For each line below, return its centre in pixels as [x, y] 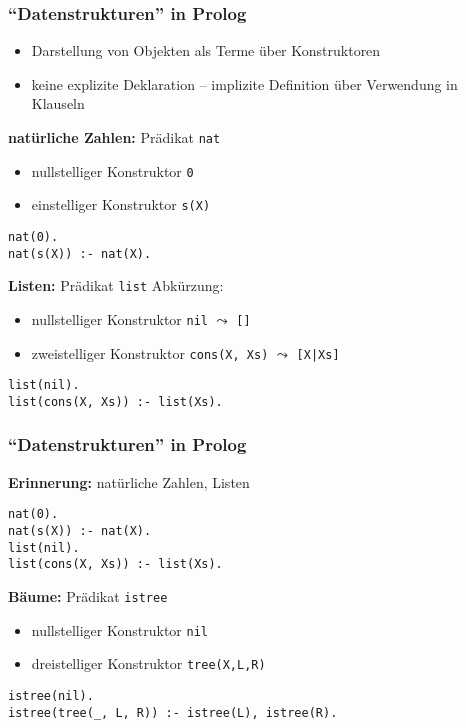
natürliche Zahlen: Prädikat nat [114, 137]
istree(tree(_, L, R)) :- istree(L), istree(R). [173, 712]
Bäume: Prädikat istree [88, 596]
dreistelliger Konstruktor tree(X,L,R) [148, 663]
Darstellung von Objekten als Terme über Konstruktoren [206, 50]
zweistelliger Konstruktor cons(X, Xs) [150, 352]
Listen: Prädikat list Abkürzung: [116, 285]
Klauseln [58, 103]
